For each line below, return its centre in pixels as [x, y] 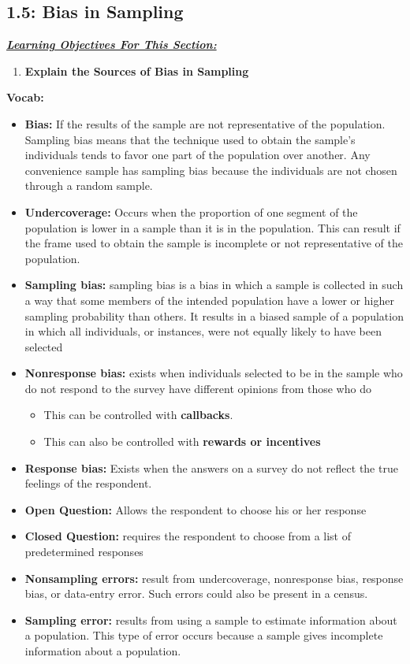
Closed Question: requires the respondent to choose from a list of [188, 536]
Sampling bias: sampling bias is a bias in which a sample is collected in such [214, 285]
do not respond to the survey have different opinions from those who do [198, 388]
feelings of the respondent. [88, 483]
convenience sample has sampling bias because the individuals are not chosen [211, 170]
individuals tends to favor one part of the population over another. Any [198, 155]
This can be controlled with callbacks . [138, 415]
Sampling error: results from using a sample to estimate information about [211, 619]
